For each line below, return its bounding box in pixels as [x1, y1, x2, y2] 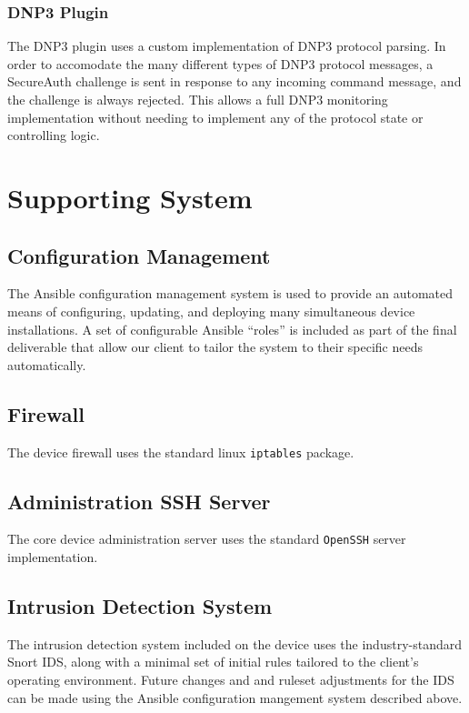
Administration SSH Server [7, 487, 271, 515]
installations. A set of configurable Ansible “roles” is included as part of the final [7, 319, 457, 338]
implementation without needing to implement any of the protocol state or [7, 107, 424, 126]
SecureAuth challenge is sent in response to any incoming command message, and [7, 72, 462, 91]
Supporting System [7, 178, 253, 216]
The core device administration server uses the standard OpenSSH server [7, 529, 406, 548]
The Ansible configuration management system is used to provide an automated [7, 284, 454, 303]
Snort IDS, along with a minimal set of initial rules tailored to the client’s [7, 652, 419, 671]
